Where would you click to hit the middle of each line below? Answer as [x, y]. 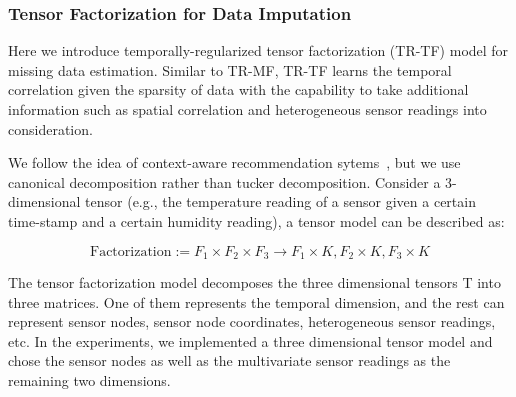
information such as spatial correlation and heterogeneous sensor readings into [247, 109]
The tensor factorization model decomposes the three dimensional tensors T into [254, 282]
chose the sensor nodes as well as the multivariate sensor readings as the [229, 360]
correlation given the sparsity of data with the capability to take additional [238, 89]
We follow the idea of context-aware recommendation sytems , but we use [234, 162]
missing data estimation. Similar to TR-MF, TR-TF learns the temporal [230, 69]
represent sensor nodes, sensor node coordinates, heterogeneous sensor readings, [252, 321]
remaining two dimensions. [89, 379]
